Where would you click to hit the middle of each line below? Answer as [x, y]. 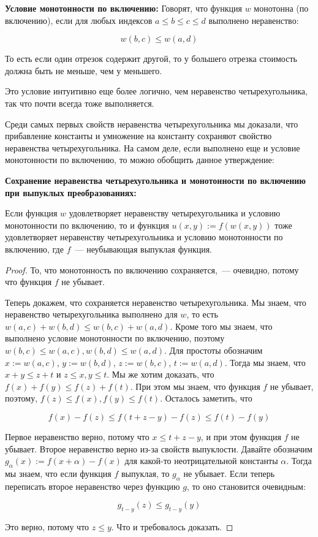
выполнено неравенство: [254, 20]
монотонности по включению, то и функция [87, 225]
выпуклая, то [145, 474]
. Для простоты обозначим [214, 350]
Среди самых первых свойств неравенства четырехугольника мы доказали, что [152, 124]
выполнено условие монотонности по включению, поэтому [115, 338]
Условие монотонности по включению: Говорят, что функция [123, 8]
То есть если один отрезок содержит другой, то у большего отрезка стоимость [151, 59]
